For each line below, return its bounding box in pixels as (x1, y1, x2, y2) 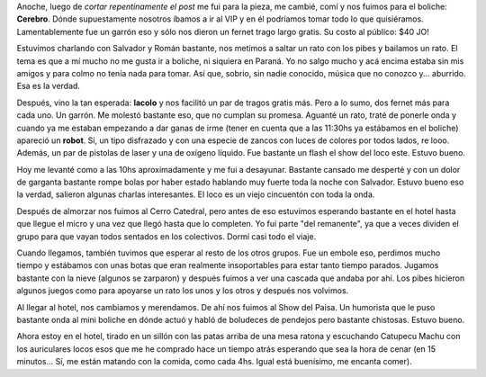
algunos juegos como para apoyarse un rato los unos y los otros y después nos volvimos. (16, 285, 349, 296)
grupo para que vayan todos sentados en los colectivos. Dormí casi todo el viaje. (16, 230, 317, 242)
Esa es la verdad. (16, 81, 81, 92)
